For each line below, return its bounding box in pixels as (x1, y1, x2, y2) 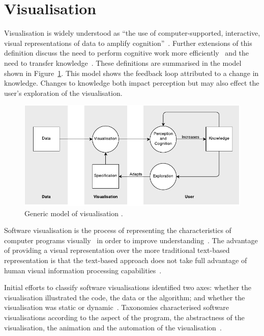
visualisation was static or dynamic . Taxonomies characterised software (4, 302, 229, 313)
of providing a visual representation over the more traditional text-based (4, 245, 230, 255)
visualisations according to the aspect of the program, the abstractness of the (4, 312, 245, 322)
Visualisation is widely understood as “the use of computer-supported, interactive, (4, 28, 260, 38)
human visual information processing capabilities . (4, 265, 162, 275)
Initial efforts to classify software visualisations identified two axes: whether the (4, 282, 252, 293)
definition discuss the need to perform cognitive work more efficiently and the (4, 47, 249, 58)
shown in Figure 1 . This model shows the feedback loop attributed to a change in (4, 67, 259, 78)
